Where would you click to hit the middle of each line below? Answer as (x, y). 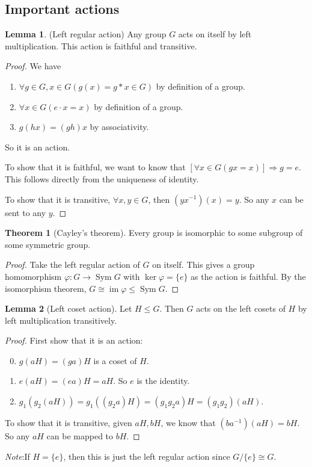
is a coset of (115, 360)
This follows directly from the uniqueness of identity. (102, 178)
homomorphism (33, 276)
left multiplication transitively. (61, 320)
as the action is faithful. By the (248, 276)
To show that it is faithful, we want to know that (95, 167)
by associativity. (119, 127)
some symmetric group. (48, 244)
